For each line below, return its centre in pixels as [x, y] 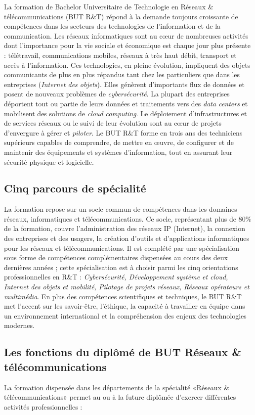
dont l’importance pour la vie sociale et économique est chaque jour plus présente [127, 45]
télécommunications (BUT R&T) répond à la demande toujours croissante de [121, 16]
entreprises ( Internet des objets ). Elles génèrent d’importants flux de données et [124, 84]
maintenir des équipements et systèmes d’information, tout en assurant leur [118, 152]
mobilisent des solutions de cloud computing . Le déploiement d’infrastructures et [126, 113]
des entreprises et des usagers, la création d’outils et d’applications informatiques [127, 238]
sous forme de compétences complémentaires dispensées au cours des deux [116, 257]
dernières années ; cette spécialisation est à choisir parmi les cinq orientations [121, 267]
